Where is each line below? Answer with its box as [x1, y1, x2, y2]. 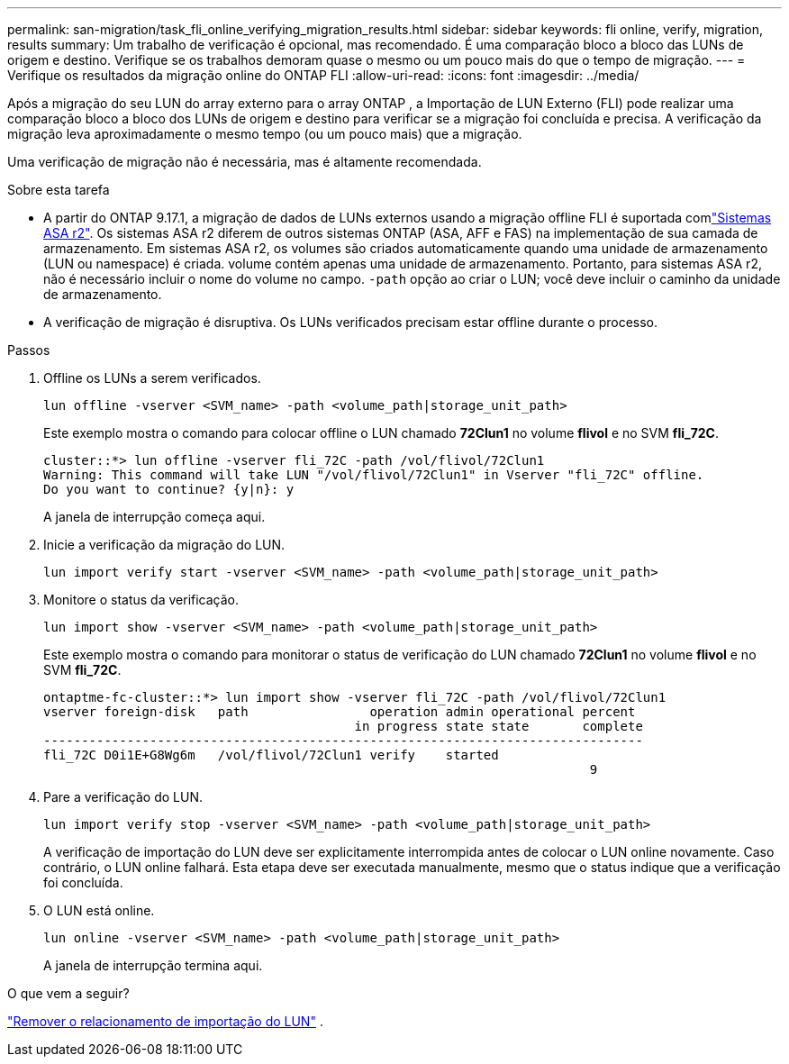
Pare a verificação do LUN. [43, 789, 204, 805]
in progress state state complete [354, 719, 643, 733]
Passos [7, 342, 50, 358]
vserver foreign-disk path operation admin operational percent [43, 705, 636, 719]
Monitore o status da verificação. [43, 592, 240, 607]
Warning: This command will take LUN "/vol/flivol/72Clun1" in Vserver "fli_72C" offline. [43, 468, 704, 482]
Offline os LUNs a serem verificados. [43, 370, 261, 386]
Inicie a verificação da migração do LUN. [43, 537, 286, 552]
